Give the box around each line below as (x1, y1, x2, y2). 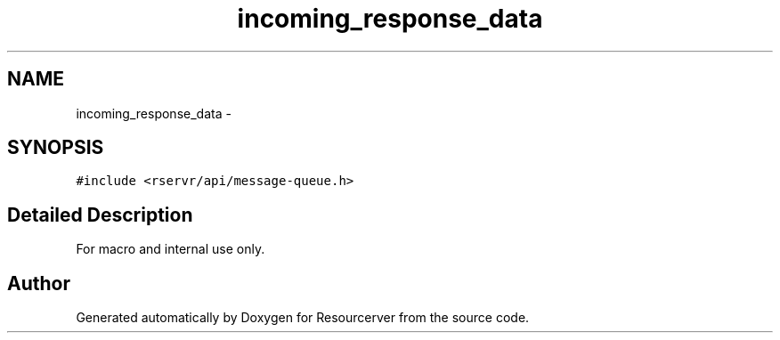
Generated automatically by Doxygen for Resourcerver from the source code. (76, 310, 530, 326)
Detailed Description (7, 203, 193, 226)
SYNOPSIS (7, 136, 104, 159)
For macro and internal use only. (76, 241, 265, 257)
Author (7, 271, 70, 295)
